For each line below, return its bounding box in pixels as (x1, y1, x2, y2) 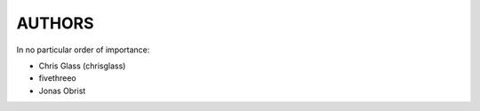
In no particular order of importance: (16, 44, 150, 55)
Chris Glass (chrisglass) (38, 60, 126, 71)
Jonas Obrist (38, 85, 86, 96)
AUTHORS (16, 13, 94, 33)
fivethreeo (38, 73, 76, 83)
